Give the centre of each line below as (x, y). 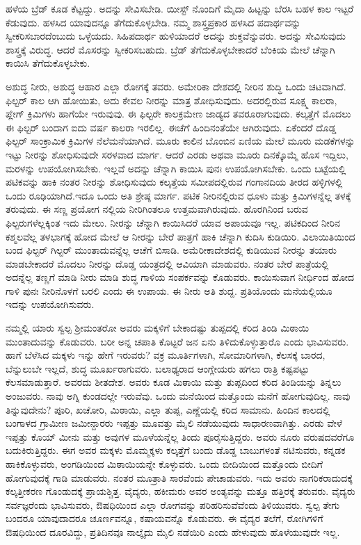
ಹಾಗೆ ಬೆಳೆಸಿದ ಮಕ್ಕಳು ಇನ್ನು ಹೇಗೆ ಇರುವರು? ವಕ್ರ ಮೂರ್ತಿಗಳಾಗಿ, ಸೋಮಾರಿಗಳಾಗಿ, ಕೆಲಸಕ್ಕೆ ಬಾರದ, (166, 355)
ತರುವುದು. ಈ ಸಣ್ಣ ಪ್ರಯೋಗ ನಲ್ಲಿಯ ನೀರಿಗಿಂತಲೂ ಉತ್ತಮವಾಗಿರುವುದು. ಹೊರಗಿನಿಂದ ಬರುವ (157, 209)
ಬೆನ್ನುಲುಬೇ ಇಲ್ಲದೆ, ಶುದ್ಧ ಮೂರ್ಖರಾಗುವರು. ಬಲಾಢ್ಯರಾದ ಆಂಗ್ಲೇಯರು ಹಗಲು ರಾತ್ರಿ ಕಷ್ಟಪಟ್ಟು (158, 368)
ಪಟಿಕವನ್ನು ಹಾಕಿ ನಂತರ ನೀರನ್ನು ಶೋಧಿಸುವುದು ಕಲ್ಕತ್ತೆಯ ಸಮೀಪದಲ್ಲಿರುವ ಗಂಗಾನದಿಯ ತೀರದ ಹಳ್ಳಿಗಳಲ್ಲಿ (174, 182)
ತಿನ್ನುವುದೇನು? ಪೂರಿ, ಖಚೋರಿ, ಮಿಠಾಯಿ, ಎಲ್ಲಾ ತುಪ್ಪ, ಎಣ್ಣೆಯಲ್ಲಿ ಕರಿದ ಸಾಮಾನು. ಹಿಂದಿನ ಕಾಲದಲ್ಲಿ (168, 409)
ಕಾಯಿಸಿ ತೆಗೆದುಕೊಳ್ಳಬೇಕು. (48, 63)
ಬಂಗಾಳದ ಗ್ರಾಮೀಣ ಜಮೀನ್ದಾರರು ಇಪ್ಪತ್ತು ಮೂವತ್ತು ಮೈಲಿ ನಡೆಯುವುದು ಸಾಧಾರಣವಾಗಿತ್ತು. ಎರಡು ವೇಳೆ (174, 423)
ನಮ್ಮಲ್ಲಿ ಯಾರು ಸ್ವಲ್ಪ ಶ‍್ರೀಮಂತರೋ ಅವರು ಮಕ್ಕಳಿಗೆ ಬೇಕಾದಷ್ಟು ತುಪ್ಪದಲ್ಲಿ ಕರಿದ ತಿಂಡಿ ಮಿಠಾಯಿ (157, 328)
